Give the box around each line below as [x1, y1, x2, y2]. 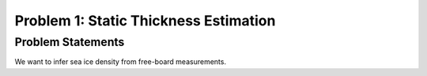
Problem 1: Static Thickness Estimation [14, 12, 276, 29]
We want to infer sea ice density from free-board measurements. [14, 57, 227, 66]
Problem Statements [14, 35, 125, 49]
